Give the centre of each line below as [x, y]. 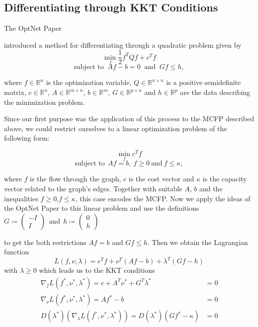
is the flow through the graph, [76, 179]
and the [211, 188]
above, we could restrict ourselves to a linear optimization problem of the [116, 128]
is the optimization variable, [89, 82]
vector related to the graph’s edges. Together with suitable [93, 188]
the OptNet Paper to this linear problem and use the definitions [102, 208]
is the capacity [225, 179]
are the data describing [215, 92]
